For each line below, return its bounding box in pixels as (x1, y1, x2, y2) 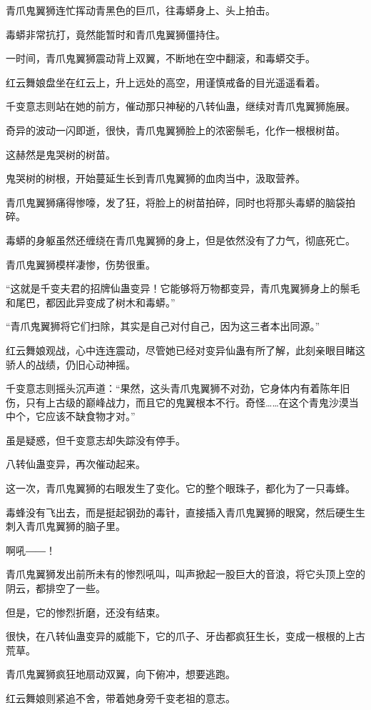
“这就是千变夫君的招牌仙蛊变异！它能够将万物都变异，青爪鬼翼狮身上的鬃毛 (6, 281, 360, 296)
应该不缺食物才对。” (45, 409, 136, 424)
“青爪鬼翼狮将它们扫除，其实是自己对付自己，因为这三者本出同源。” (6, 319, 320, 334)
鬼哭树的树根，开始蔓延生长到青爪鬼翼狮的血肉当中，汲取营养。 (6, 171, 305, 186)
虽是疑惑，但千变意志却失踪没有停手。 (6, 432, 185, 447)
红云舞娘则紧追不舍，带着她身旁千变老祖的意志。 (6, 691, 235, 705)
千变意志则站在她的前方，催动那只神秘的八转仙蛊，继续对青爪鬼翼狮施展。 (6, 99, 355, 114)
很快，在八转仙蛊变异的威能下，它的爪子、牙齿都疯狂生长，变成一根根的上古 (6, 629, 365, 644)
